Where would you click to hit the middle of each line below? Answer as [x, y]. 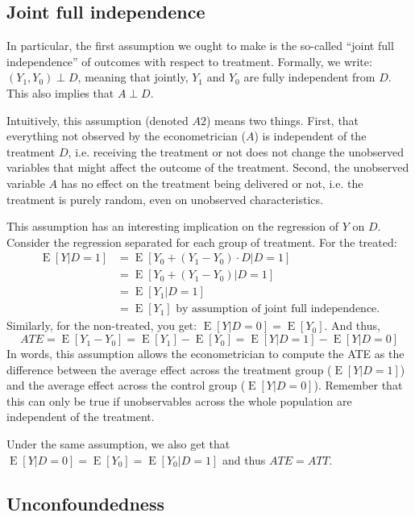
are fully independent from [309, 77]
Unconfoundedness [85, 503]
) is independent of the [310, 136]
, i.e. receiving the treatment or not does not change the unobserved [236, 151]
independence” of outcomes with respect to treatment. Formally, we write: [189, 61]
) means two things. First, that [282, 120]
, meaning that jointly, [133, 77]
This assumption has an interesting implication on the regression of [173, 226]
